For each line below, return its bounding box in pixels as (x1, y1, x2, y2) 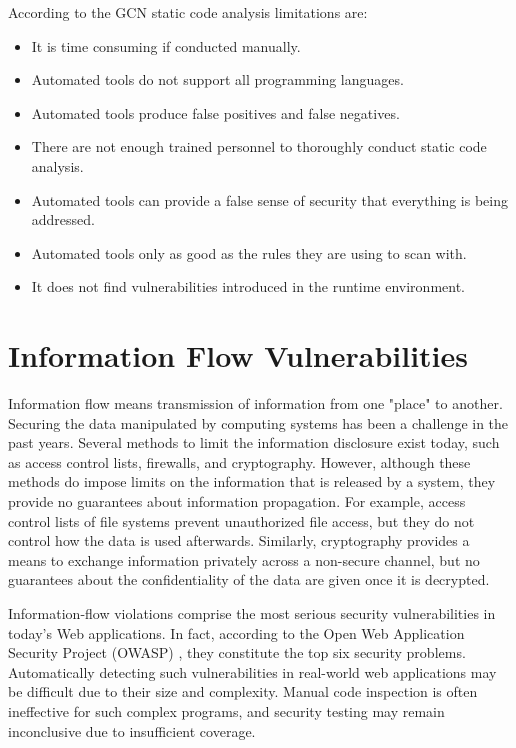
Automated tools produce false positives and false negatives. (31, 102, 400, 123)
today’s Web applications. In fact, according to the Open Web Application (8, 622, 465, 643)
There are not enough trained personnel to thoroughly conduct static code (31, 136, 487, 157)
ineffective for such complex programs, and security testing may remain (8, 700, 445, 721)
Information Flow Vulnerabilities (8, 335, 468, 376)
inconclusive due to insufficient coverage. (8, 720, 256, 741)
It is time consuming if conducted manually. (31, 35, 301, 56)
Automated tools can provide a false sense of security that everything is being (31, 189, 508, 210)
